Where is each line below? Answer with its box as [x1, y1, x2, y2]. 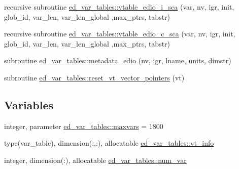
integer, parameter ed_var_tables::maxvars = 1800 [4, 120, 163, 131]
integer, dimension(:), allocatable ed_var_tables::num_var [4, 154, 187, 165]
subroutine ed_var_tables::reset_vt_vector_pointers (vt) [4, 72, 185, 82]
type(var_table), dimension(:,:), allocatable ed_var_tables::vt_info [4, 138, 214, 148]
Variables [4, 97, 54, 112]
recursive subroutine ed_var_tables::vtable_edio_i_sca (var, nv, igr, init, [4, 2, 234, 12]
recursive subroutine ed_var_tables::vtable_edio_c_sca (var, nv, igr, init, [4, 28, 235, 39]
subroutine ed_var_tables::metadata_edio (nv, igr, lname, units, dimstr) [4, 55, 231, 66]
